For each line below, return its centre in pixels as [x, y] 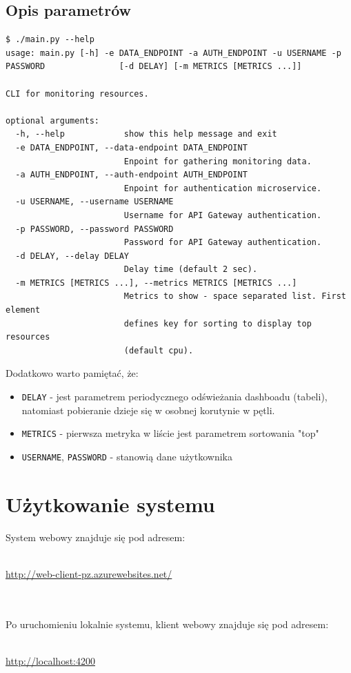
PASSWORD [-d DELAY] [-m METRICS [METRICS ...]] [154, 67]
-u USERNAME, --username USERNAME [94, 202]
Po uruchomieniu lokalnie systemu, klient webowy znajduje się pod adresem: [167, 624]
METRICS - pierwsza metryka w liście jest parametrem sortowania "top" [170, 433]
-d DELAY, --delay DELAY [72, 256]
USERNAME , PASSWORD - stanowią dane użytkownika [127, 456]
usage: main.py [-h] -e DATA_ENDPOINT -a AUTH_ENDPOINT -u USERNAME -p [173, 53]
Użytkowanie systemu [110, 504]
